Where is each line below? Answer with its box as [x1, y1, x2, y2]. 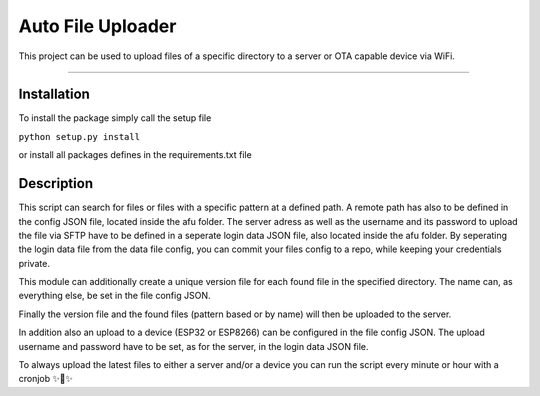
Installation [18, 86, 90, 103]
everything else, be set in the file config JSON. [18, 290, 211, 302]
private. [18, 257, 50, 269]
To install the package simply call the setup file [18, 112, 212, 124]
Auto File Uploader [18, 15, 177, 37]
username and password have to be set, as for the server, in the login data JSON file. [18, 340, 369, 352]
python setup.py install [18, 131, 140, 142]
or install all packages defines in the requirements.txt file [18, 149, 252, 161]
